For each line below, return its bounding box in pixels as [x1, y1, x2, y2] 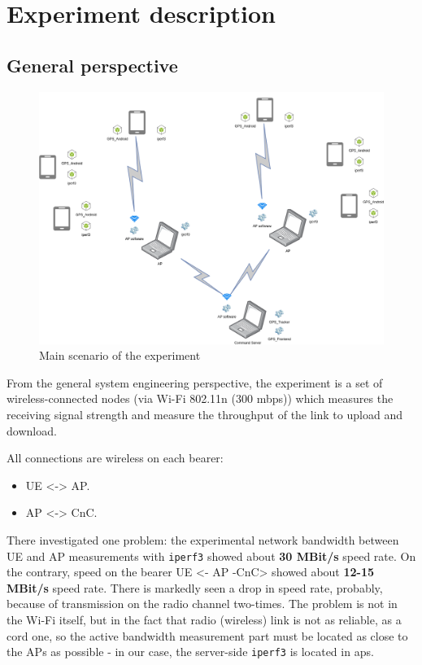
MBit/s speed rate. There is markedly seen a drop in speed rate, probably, [7, 579, 383, 596]
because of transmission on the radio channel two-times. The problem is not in [7, 595, 398, 612]
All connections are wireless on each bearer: [7, 449, 224, 466]
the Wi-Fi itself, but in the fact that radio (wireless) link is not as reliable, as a [7, 611, 402, 628]
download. [7, 422, 57, 439]
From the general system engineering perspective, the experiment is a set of [7, 374, 383, 391]
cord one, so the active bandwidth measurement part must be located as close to [7, 627, 408, 644]
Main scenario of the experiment [39, 347, 201, 364]
